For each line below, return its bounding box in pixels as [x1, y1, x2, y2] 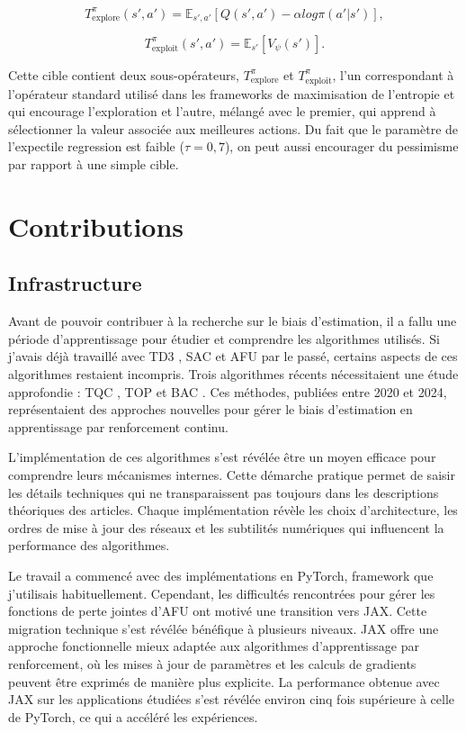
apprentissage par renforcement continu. [8, 417, 229, 436]
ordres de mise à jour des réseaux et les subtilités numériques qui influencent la [8, 518, 444, 537]
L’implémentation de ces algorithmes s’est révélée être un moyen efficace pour [8, 447, 436, 466]
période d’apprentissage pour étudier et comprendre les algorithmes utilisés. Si [8, 329, 440, 348]
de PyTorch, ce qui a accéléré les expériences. [8, 707, 258, 726]
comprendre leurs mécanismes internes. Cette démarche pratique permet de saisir [8, 465, 455, 483]
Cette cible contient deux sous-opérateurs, [8, 65, 239, 84]
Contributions [8, 207, 184, 244]
